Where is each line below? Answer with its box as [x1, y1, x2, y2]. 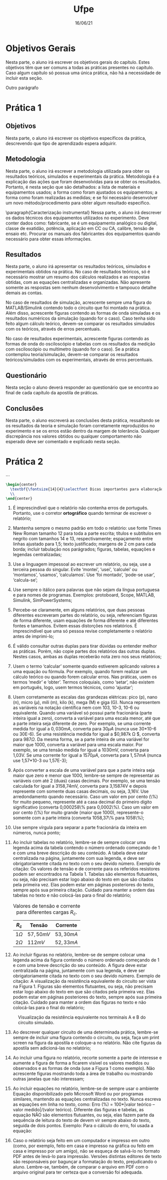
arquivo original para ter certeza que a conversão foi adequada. [12, 1169, 143, 1175]
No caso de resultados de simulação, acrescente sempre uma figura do [5, 300, 152, 306]
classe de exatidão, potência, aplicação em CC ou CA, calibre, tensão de [5, 225, 154, 231]
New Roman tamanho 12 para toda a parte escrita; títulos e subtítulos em [12, 530, 162, 536]
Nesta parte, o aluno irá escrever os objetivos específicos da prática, [5, 135, 147, 141]
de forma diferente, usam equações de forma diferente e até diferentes [12, 617, 158, 623]
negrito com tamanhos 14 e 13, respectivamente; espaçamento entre [12, 536, 153, 542]
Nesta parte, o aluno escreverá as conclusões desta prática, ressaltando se [5, 417, 160, 423]
